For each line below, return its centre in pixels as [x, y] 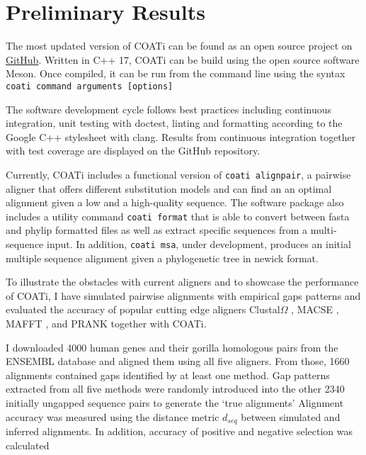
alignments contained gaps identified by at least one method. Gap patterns [168, 375]
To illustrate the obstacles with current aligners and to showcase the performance [182, 282]
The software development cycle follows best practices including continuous [169, 109]
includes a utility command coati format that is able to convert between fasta [178, 216]
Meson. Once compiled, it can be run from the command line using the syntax [176, 73]
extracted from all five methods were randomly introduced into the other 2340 [175, 389]
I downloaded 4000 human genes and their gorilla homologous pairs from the [172, 347]
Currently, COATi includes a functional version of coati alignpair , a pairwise [178, 174]
